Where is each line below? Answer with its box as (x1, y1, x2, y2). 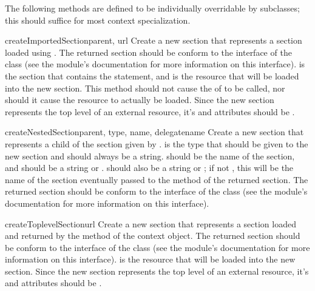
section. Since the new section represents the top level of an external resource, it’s (5, 264, 309, 277)
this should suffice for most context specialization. (5, 13, 191, 26)
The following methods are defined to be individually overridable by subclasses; (5, 2, 300, 14)
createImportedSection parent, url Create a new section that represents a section (5, 34, 302, 47)
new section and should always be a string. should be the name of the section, (5, 149, 295, 162)
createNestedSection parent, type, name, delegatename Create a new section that (5, 125, 304, 138)
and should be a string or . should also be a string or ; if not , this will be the (5, 161, 294, 174)
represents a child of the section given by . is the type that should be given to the (5, 137, 308, 150)
